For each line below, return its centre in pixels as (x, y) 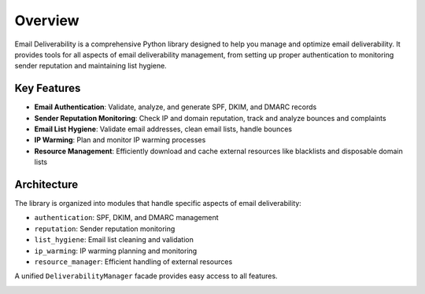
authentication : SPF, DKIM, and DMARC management (126, 218)
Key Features (48, 88)
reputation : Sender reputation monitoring (105, 229)
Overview (47, 20)
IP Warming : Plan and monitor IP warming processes (120, 140)
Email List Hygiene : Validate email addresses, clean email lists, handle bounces (163, 129)
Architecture (46, 184)
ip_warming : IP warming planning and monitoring (116, 251)
